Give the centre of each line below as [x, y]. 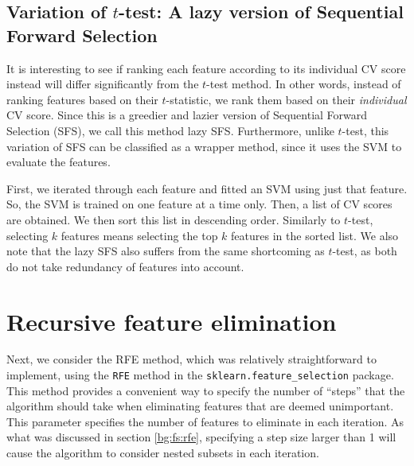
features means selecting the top [139, 235]
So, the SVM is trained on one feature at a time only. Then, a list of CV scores [199, 204]
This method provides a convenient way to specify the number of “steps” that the [206, 390]
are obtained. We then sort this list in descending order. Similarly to [174, 219]
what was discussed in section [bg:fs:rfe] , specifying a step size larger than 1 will [201, 437]
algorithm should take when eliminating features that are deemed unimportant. [200, 406]
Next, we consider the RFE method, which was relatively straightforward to [191, 359]
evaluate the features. [59, 162]
